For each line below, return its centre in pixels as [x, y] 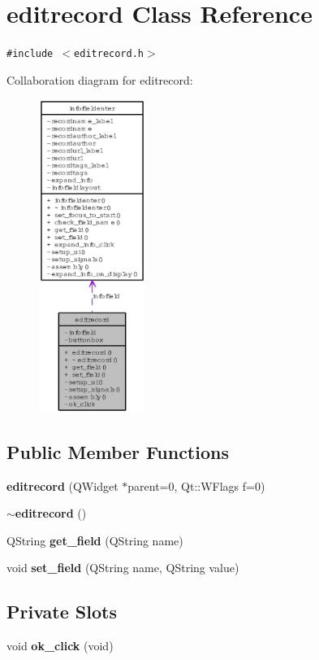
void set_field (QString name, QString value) [123, 568]
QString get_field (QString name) [95, 540]
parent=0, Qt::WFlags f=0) [196, 485]
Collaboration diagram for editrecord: [100, 79]
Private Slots [62, 612]
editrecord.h [109, 54]
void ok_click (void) [60, 646]
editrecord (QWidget [63, 485]
